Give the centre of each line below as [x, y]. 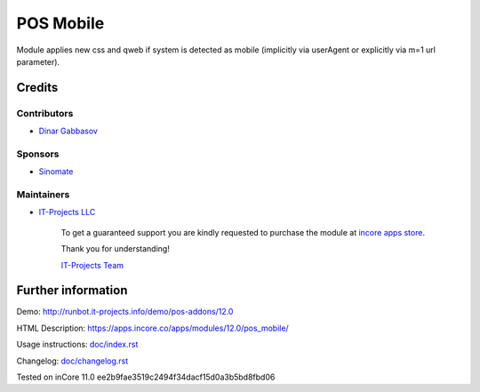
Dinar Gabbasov [68, 131]
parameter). [38, 61]
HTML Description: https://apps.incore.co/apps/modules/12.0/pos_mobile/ [152, 328]
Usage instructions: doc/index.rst [77, 344]
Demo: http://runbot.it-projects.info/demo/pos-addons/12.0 [125, 312]
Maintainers [43, 194]
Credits [37, 88]
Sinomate [56, 172]
